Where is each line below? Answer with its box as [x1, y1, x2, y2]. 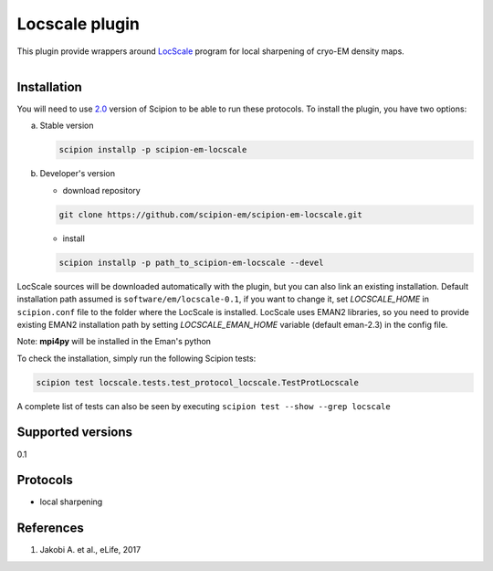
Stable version [39, 120, 95, 132]
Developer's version [39, 168, 116, 179]
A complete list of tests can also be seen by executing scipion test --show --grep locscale [16, 400, 392, 411]
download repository [62, 185, 141, 196]
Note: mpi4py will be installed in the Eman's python [16, 336, 212, 347]
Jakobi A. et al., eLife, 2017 [39, 545, 142, 555]
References [16, 521, 84, 536]
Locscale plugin [16, 14, 141, 34]
